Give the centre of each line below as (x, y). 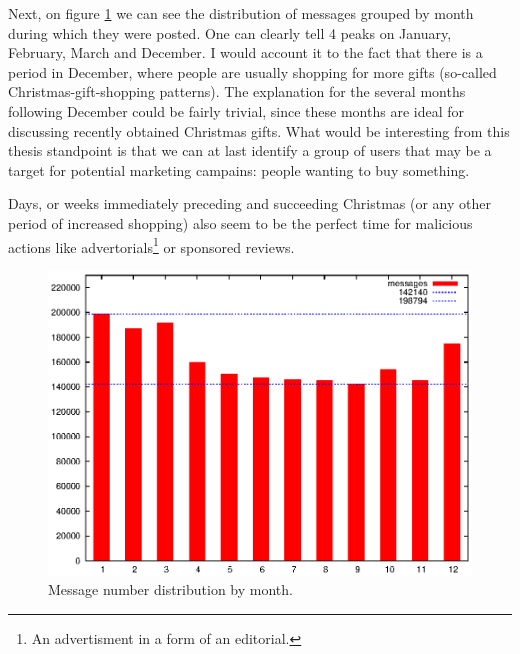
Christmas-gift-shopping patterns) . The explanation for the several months (237, 91)
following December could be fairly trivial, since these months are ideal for (236, 110)
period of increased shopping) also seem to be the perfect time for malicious (240, 222)
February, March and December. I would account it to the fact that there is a (245, 52)
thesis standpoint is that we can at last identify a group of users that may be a (250, 150)
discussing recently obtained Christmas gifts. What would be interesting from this (259, 130)
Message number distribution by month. (170, 589)
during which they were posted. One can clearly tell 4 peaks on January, (230, 32)
